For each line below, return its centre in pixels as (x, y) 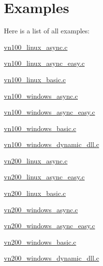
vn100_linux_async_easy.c (44, 63)
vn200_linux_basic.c (35, 193)
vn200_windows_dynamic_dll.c (51, 258)
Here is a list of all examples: (47, 31)
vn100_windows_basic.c (40, 128)
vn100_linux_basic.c (35, 79)
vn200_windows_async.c (41, 209)
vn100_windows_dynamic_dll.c (51, 144)
